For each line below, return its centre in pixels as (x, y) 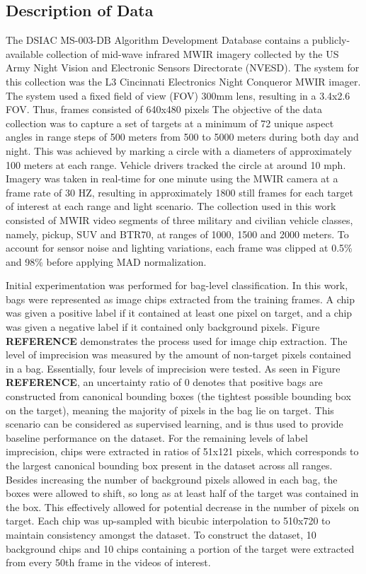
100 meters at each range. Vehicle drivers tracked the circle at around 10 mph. (176, 164)
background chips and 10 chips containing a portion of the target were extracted (180, 548)
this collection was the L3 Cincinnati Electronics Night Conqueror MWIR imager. (183, 81)
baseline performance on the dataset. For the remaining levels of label (157, 437)
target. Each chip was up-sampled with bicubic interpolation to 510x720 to (168, 521)
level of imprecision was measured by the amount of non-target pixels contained (179, 355)
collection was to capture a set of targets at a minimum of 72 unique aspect (170, 123)
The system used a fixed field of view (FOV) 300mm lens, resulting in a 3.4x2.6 (178, 95)
